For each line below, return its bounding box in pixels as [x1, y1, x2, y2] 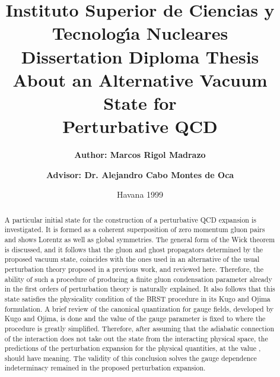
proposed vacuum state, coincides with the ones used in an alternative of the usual [4, 254, 260, 264]
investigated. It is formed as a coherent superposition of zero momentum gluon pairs [4, 224, 265, 235]
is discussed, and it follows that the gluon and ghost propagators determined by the [4, 244, 263, 254]
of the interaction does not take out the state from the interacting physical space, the [4, 333, 268, 343]
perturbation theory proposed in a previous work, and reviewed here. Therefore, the [4, 264, 263, 274]
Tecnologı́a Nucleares [52, 21, 228, 45]
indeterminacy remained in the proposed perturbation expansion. [4, 363, 206, 373]
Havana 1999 [116, 188, 164, 201]
